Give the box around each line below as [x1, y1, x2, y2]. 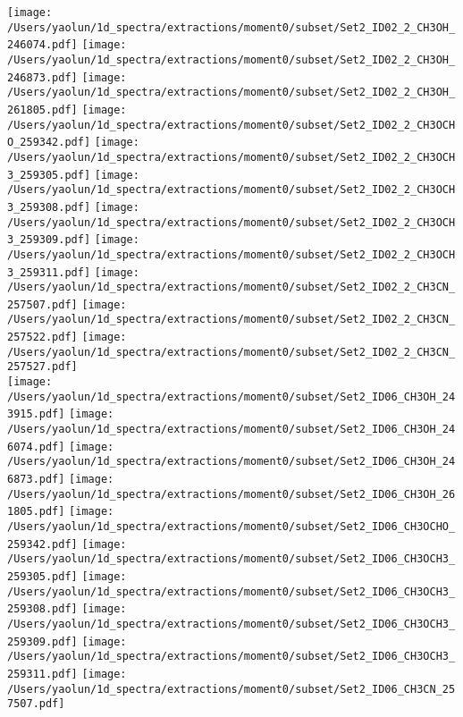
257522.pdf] [7, 331, 78, 344]
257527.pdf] [7, 360, 78, 374]
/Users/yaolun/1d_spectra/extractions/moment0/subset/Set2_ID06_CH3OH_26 [7, 487, 456, 501]
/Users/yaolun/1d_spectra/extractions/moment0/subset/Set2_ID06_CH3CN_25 [7, 682, 456, 696]
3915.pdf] [7, 408, 65, 421]
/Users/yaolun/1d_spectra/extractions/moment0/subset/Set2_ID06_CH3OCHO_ [7, 520, 456, 533]
